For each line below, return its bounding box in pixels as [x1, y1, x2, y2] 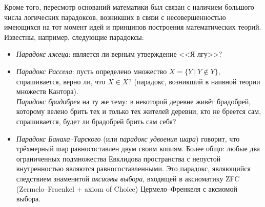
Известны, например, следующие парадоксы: [4, 31, 144, 42]
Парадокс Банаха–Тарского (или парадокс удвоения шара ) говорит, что [16, 133, 240, 144]
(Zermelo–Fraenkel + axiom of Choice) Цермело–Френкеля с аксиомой [16, 183, 237, 194]
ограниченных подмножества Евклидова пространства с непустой [16, 153, 221, 164]
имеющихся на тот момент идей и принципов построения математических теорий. [4, 21, 261, 32]
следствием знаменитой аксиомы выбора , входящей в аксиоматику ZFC [16, 173, 240, 183]
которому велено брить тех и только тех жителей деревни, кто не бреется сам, [16, 106, 261, 117]
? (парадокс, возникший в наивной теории [128, 76, 260, 86]
